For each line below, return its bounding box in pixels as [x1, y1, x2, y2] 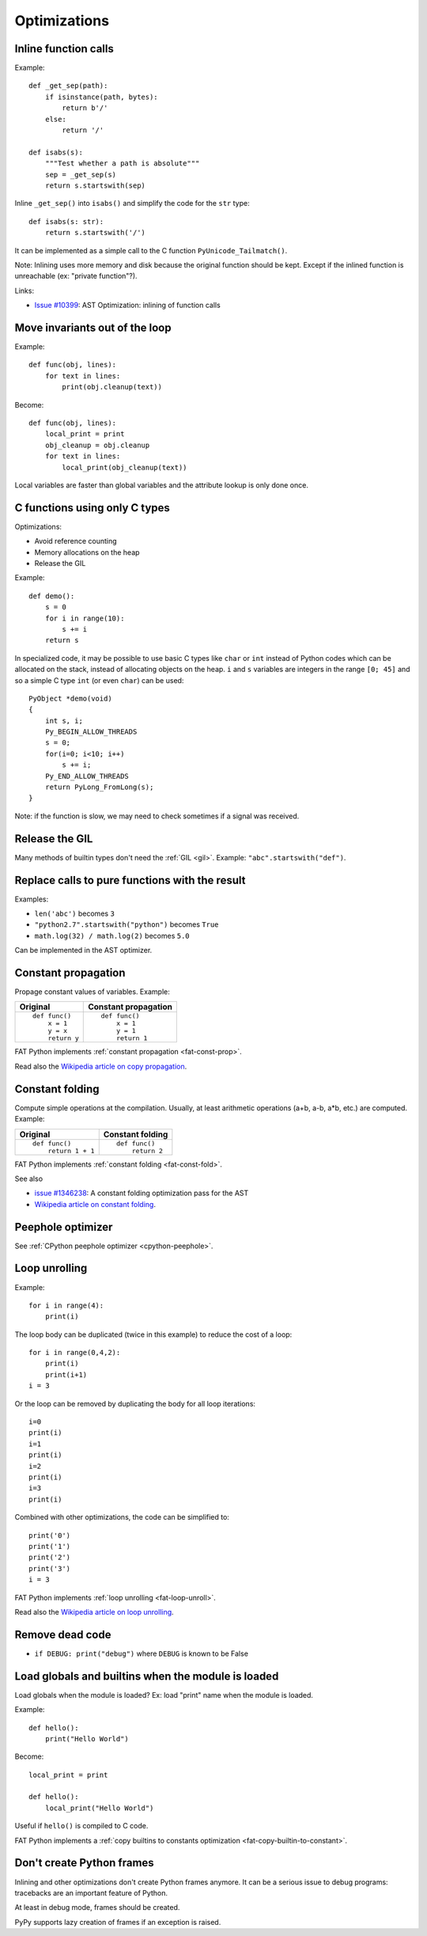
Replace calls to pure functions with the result [14, 873, 246, 886]
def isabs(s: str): [28, 217, 104, 226]
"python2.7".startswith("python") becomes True [34, 920, 219, 929]
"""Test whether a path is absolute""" [44, 159, 200, 168]
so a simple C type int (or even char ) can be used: [14, 675, 184, 685]
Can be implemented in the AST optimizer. [14, 946, 153, 955]
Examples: [14, 894, 49, 904]
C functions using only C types [14, 501, 170, 514]
